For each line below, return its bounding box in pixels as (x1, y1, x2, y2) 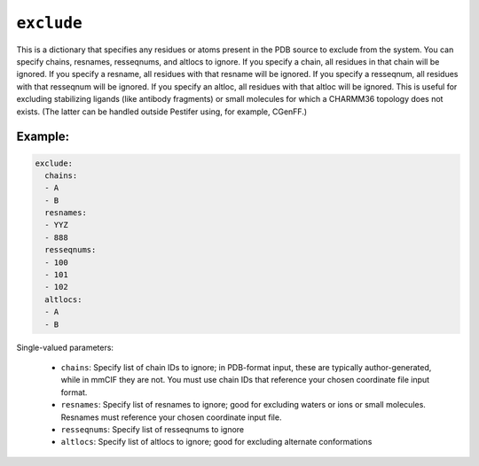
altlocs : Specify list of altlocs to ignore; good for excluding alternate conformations (60, 437, 373, 447)
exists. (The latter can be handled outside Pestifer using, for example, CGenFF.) (16, 106, 308, 117)
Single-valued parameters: (16, 342, 114, 353)
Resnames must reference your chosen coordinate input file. (60, 412, 282, 423)
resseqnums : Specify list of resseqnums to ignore (60, 423, 245, 434)
